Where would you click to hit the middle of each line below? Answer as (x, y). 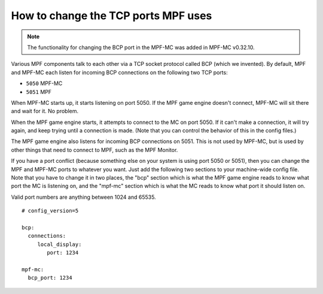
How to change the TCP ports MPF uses (112, 16)
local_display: (60, 244)
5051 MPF (39, 92)
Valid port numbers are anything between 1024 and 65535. (83, 197)
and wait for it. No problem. (45, 111)
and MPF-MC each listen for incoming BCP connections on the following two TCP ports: (119, 72)
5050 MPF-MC (44, 83)
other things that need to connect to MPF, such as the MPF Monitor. (95, 150)
